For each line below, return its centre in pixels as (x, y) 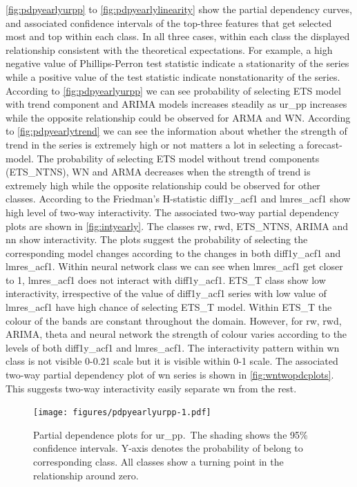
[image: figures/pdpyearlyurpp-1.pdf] (122, 413)
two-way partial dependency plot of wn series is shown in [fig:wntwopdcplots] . (170, 375)
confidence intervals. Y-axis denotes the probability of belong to (168, 448)
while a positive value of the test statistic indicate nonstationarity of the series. (173, 76)
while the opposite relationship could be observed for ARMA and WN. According (178, 117)
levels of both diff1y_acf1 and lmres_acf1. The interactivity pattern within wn (173, 347)
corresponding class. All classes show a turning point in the (158, 462)
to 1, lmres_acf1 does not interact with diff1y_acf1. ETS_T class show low (166, 279)
